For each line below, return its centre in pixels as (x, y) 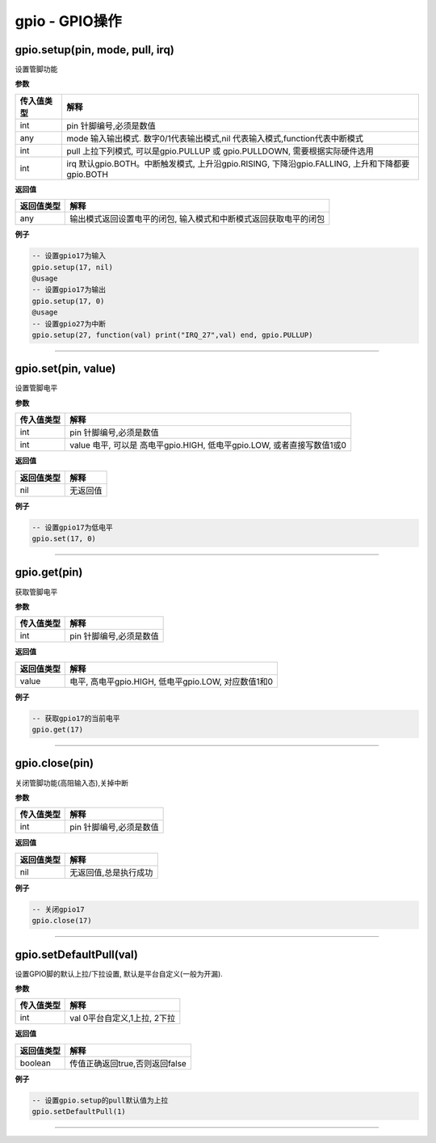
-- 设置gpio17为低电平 (72, 527)
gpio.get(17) (58, 730)
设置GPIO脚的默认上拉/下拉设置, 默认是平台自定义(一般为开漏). (119, 973)
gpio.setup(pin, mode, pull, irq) (95, 50)
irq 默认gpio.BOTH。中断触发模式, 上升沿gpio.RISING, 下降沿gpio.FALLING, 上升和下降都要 (238, 163)
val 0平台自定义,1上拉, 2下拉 (123, 1019)
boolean (36, 1063)
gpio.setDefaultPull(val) (77, 954)
